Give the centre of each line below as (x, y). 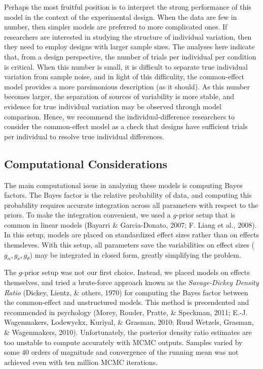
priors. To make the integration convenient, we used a (87, 215)
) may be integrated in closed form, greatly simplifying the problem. (135, 254)
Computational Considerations (86, 163)
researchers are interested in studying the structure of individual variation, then (128, 36)
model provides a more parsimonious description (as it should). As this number (127, 86)
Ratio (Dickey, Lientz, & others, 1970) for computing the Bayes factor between (126, 292)
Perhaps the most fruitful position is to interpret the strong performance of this (128, 7)
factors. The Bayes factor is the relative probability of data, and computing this (128, 195)
